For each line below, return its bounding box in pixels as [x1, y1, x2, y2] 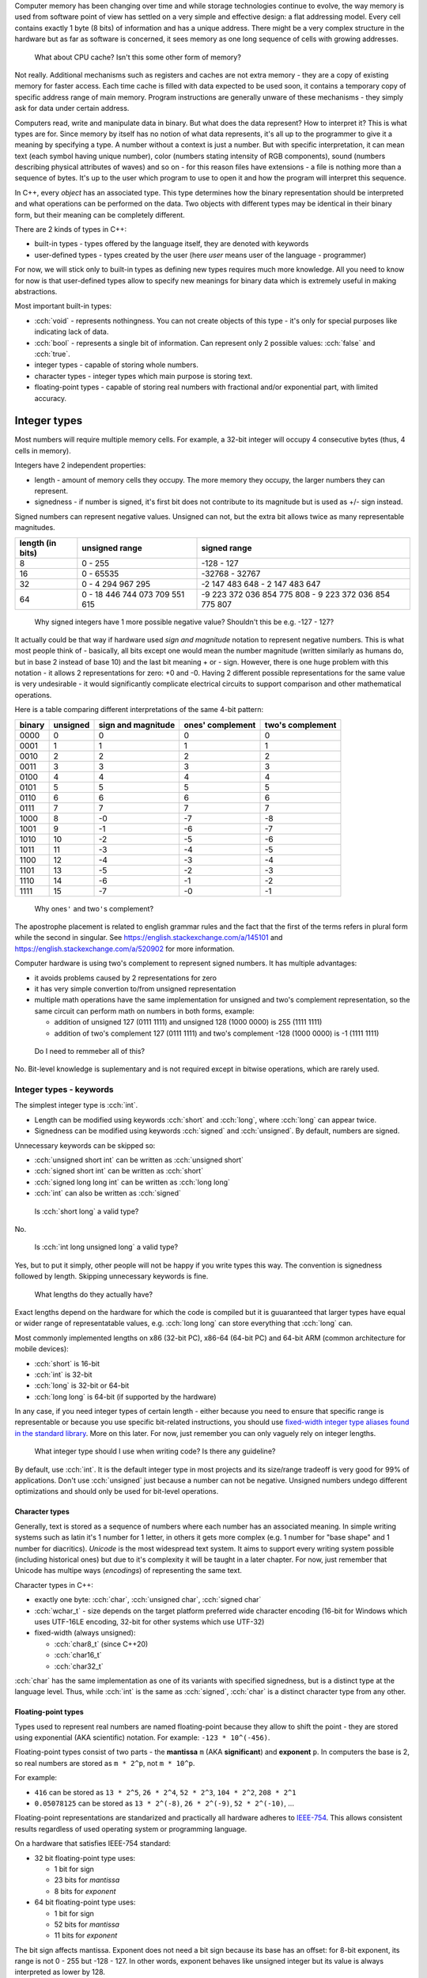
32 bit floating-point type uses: [34, 1853, 136, 1862]
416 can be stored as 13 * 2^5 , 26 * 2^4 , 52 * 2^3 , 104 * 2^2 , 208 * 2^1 [34, 1787, 297, 1797]
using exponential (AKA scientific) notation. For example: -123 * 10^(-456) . [14, 1733, 270, 1742]
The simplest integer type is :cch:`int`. [14, 1101, 138, 1110]
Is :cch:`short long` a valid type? [34, 1207, 139, 1216]
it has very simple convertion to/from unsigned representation [34, 984, 236, 993]
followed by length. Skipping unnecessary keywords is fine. [14, 1271, 209, 1281]
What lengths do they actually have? [34, 1290, 153, 1299]
